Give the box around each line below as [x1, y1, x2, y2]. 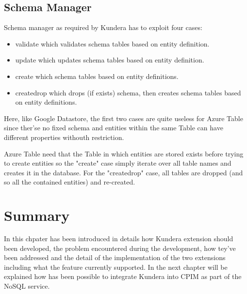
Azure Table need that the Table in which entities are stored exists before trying [4, 148, 244, 158]
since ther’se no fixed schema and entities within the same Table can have [4, 123, 223, 133]
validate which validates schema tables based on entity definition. [15, 38, 210, 48]
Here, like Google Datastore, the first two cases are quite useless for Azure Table [4, 113, 243, 123]
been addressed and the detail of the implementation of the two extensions [4, 252, 226, 263]
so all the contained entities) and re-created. [4, 177, 135, 187]
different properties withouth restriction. [4, 132, 124, 142]
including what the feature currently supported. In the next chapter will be [4, 262, 228, 272]
